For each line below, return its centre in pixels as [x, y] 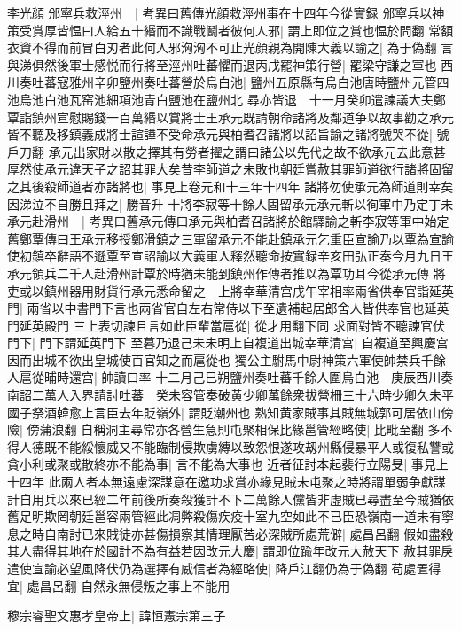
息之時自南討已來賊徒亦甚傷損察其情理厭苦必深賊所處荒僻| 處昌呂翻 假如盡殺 [230, 533]
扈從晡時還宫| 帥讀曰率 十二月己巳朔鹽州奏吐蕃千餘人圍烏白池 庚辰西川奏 [236, 377]
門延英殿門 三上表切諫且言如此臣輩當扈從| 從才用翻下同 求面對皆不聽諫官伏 [226, 325]
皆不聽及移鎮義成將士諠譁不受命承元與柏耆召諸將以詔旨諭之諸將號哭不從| [220, 134]
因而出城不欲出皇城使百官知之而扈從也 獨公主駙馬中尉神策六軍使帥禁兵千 [220, 359]
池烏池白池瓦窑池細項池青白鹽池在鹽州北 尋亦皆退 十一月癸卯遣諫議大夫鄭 [227, 99]
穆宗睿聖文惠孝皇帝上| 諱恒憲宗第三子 [117, 615]
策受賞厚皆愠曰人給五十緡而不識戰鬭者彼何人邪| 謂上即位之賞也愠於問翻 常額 [230, 30]
